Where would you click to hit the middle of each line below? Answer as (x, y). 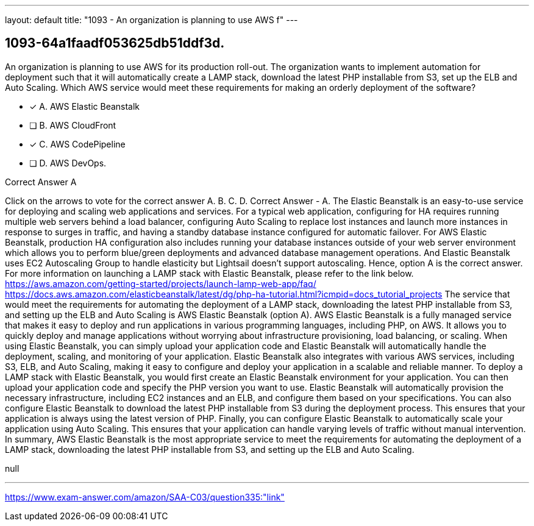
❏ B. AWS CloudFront (73, 125)
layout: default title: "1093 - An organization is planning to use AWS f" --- (151, 20)
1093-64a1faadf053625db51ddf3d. (115, 43)
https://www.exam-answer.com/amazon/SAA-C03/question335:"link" (145, 497)
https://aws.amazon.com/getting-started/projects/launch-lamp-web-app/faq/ (161, 283)
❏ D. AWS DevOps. (68, 163)
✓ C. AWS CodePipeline (77, 144)
